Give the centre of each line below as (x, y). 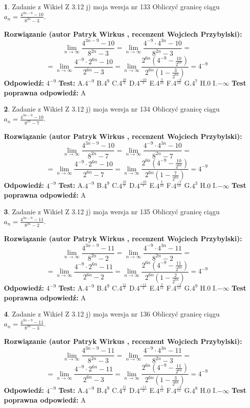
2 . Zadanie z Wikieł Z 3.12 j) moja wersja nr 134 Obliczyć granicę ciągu (112, 109)
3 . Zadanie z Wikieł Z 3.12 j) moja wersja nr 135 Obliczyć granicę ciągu (112, 211)
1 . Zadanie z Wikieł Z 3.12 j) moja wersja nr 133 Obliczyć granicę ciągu (112, 6)
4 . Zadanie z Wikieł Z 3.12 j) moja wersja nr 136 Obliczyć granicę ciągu (112, 314)
